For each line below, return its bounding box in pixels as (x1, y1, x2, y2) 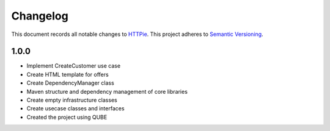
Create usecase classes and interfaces (26, 105, 125, 112)
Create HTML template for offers (26, 71, 109, 78)
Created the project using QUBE (26, 113, 108, 121)
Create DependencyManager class (26, 79, 114, 87)
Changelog (11, 9, 68, 23)
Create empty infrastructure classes (26, 96, 117, 104)
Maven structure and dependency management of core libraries (26, 88, 188, 95)
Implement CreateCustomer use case (26, 62, 121, 69)
